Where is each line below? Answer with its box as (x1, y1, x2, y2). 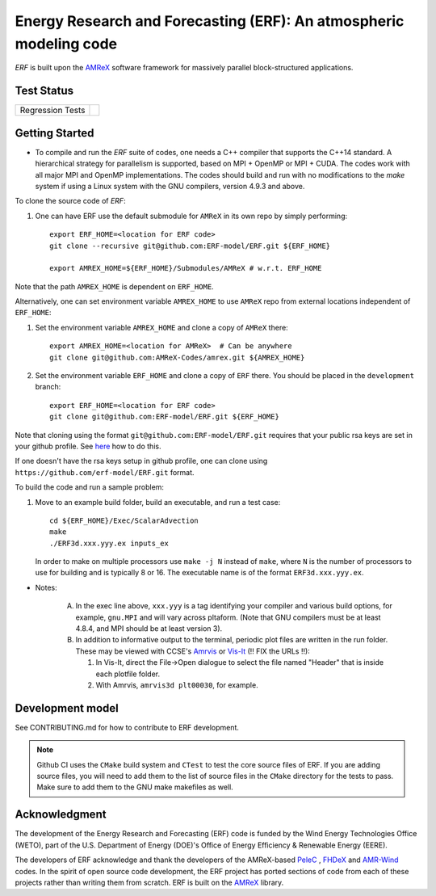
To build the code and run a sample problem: (15, 482, 165, 492)
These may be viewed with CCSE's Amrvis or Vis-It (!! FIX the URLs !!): (75, 646, 310, 656)
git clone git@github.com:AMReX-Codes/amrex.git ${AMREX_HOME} (49, 352, 305, 362)
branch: (35, 382, 61, 392)
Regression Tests (19, 105, 86, 116)
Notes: (35, 583, 57, 592)
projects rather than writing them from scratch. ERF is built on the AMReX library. (15, 877, 284, 887)
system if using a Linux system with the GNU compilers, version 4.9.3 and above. (35, 181, 305, 191)
